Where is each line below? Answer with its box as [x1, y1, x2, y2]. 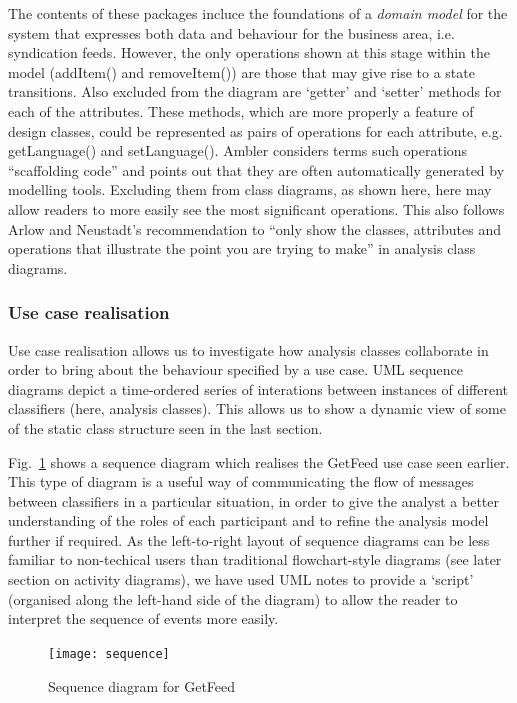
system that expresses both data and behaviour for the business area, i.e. [8, 22, 455, 43]
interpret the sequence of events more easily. [8, 608, 279, 629]
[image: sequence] [48, 646, 170, 661]
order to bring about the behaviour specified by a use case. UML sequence [8, 359, 463, 380]
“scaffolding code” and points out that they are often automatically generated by [8, 159, 505, 180]
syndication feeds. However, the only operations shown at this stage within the [8, 42, 490, 63]
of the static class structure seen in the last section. [8, 417, 323, 438]
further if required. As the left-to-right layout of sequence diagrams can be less [8, 529, 490, 550]
